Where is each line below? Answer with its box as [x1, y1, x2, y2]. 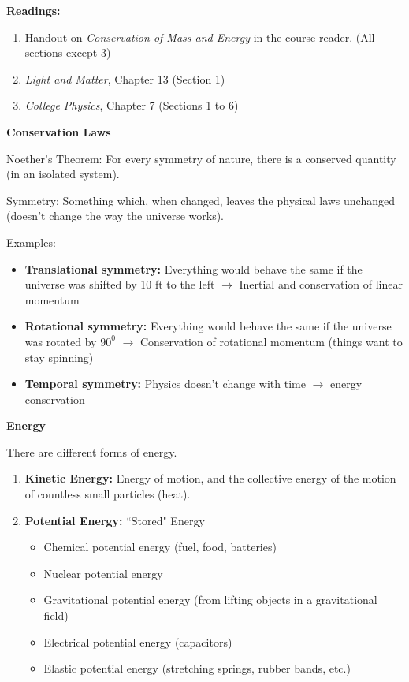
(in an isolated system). [6, 166, 120, 182]
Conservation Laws [6, 123, 111, 140]
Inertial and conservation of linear [239, 276, 403, 293]
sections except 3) [24, 44, 111, 61]
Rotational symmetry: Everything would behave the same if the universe [24, 318, 392, 334]
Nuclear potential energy [43, 565, 163, 581]
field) [43, 607, 69, 624]
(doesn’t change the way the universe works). [6, 207, 225, 224]
